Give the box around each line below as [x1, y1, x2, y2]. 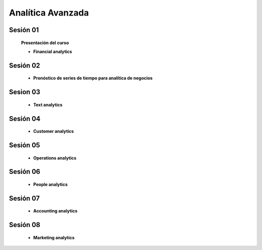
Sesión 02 [9, 61, 41, 70]
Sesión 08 [9, 221, 41, 229]
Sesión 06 [9, 168, 41, 176]
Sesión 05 [9, 141, 40, 149]
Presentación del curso [21, 39, 69, 46]
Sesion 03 [9, 88, 41, 96]
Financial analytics [33, 49, 72, 54]
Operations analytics [33, 155, 77, 161]
